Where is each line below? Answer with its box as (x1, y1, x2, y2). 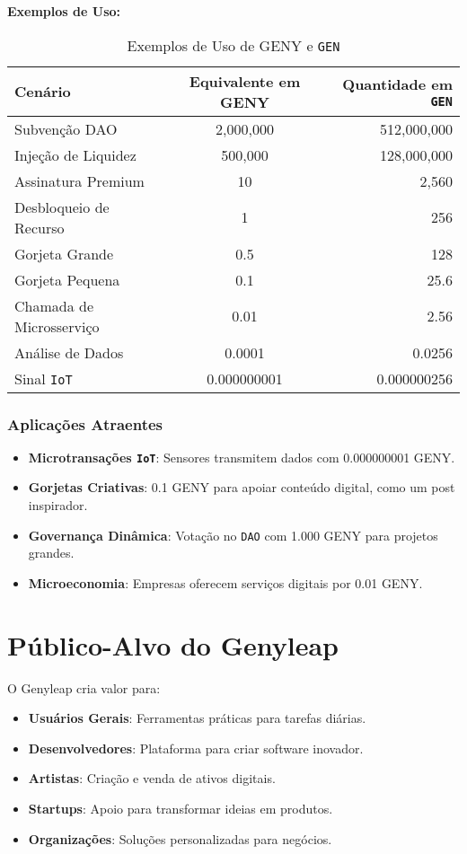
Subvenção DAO (14, 118, 118, 139)
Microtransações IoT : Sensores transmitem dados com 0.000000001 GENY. (28, 447, 455, 466)
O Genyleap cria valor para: (7, 678, 161, 697)
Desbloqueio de (14, 196, 110, 217)
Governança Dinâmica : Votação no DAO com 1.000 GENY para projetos (28, 525, 438, 544)
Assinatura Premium (14, 170, 145, 191)
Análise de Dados (14, 341, 124, 363)
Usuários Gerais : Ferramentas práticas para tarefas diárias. (28, 709, 366, 727)
